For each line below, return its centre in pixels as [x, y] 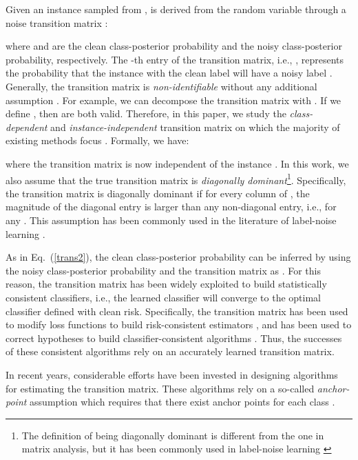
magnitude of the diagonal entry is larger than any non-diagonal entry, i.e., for [171, 207]
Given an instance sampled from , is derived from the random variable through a [176, 9]
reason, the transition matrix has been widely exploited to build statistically [166, 284]
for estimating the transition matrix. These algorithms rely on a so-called [160, 388]
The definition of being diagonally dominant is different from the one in [173, 435]
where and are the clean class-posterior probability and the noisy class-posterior [174, 46]
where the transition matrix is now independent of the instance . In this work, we [177, 163]
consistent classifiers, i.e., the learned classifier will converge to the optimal [163, 297]
